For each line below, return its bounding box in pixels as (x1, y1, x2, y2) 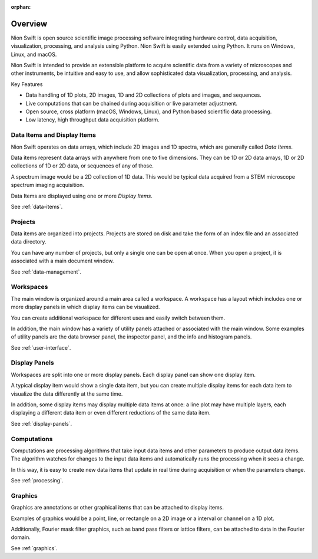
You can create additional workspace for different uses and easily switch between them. (11, 314, 226, 321)
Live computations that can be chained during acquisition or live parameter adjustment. (25, 100, 238, 107)
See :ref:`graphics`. (11, 544, 58, 551)
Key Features (11, 80, 43, 88)
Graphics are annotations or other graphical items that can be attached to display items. (11, 504, 224, 511)
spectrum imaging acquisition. (11, 182, 85, 189)
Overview (11, 18, 48, 29)
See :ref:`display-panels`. (11, 420, 72, 427)
